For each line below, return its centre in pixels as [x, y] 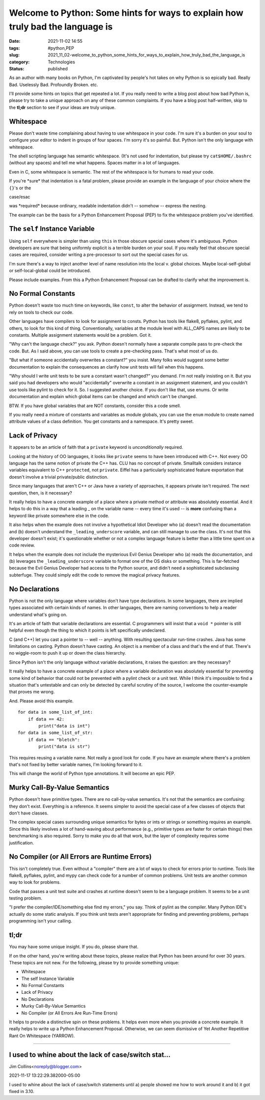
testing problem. [26, 898]
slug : [14, 55]
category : [19, 62]
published [58, 68]
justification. [22, 842]
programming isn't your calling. [40, 921]
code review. [22, 545]
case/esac [20, 197]
